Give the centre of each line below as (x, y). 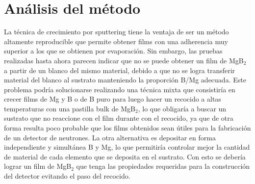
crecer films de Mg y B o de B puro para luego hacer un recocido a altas (113, 99)
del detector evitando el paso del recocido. (67, 176)
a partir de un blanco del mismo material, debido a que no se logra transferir (120, 70)
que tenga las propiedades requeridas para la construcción (163, 166)
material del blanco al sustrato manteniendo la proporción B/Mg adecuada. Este (125, 80)
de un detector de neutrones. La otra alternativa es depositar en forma (110, 137)
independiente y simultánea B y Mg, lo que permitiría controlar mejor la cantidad (127, 147)
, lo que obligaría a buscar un (182, 108)
